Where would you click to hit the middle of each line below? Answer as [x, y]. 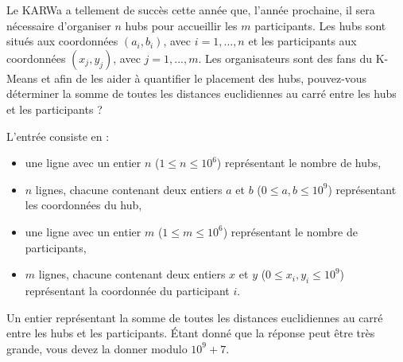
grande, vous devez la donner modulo [97, 348]
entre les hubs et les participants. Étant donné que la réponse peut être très [191, 333]
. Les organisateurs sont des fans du [285, 58]
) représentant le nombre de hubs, [299, 163]
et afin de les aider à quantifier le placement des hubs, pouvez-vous [204, 78]
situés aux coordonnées [62, 41]
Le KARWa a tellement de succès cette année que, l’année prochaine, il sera [191, 10]
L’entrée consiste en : [58, 136]
